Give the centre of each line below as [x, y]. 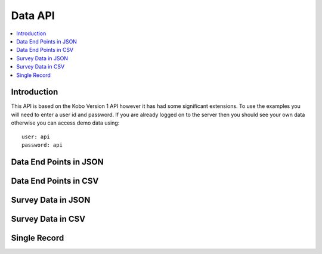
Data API [33, 16]
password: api [42, 145]
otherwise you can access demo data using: [65, 123]
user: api [36, 137]
